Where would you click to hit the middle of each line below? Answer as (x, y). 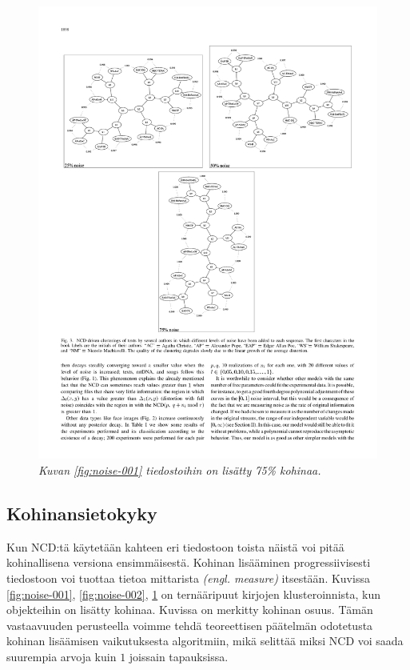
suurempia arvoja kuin (62, 656)
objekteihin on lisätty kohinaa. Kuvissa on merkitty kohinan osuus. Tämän (190, 610)
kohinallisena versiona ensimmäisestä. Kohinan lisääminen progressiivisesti (189, 562)
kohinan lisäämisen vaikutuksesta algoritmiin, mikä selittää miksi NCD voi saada (205, 641)
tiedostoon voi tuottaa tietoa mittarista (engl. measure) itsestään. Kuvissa (188, 578)
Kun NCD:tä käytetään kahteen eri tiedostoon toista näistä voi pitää (175, 546)
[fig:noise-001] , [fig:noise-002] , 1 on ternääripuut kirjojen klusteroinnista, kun (194, 594)
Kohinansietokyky (82, 513)
